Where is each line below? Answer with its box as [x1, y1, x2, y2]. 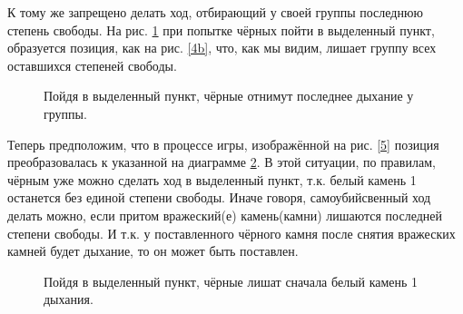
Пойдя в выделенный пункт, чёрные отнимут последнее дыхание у [44, 86, 414, 105]
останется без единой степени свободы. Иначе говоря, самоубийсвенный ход [7, 188, 431, 207]
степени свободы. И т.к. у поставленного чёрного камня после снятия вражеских [7, 223, 456, 242]
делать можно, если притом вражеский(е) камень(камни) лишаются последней [7, 205, 443, 224]
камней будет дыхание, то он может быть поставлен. [7, 241, 299, 260]
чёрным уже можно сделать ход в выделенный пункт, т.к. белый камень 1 [7, 170, 417, 189]
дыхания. [44, 289, 94, 309]
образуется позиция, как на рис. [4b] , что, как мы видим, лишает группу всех [7, 38, 437, 57]
